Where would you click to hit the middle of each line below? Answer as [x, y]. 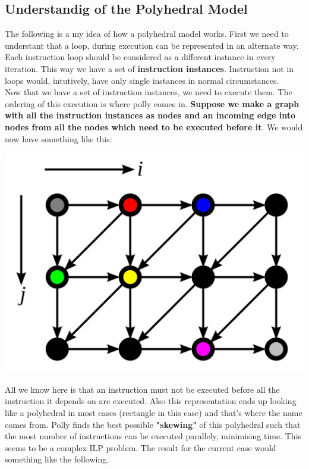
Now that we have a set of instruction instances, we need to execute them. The [149, 92]
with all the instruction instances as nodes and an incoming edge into [150, 115]
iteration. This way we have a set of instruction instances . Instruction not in [149, 68]
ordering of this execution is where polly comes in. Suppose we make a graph [152, 103]
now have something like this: [59, 138]
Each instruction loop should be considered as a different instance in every [140, 57]
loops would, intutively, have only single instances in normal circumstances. [142, 80]
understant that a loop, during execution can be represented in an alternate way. [152, 45]
